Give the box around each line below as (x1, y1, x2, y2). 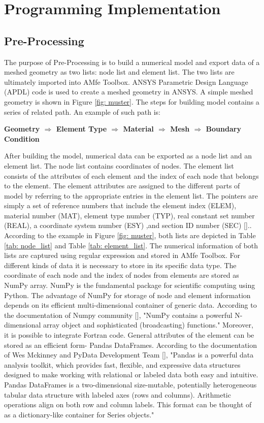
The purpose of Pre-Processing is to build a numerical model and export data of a (4, 56, 260, 67)
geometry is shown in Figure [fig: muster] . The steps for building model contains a (4, 96, 259, 107)
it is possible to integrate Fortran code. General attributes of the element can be (4, 330, 254, 340)
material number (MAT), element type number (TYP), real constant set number (4, 210, 255, 220)
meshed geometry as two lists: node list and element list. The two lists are (4, 67, 235, 77)
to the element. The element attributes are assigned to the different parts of (4, 180, 240, 191)
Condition (4, 133, 40, 144)
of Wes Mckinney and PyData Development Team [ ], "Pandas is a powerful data (4, 349, 254, 360)
